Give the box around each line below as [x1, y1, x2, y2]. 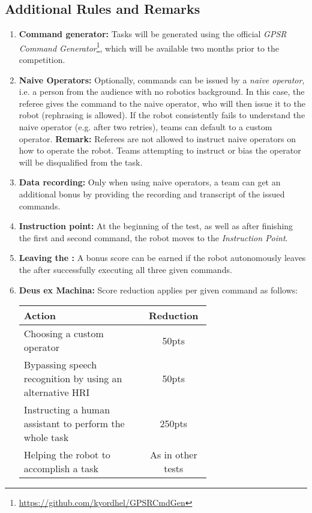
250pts [160, 416, 188, 431]
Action [23, 308, 56, 323]
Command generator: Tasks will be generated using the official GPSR [19, 28, 287, 40]
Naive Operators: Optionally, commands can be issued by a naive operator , [19, 73, 305, 86]
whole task [23, 430, 69, 445]
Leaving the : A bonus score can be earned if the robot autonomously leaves [19, 251, 306, 264]
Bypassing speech [23, 358, 97, 372]
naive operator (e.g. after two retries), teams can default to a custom [19, 121, 272, 133]
